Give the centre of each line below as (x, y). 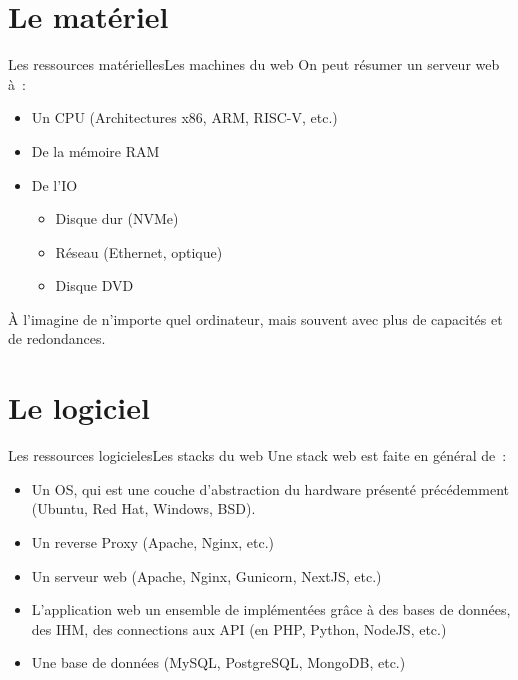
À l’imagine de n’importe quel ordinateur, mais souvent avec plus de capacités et (255, 318)
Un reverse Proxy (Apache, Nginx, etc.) (153, 541)
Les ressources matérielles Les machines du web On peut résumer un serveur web (254, 64)
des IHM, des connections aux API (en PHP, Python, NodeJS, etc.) (239, 628)
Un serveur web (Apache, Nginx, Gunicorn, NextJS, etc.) (206, 575)
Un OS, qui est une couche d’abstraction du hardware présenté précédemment (270, 488)
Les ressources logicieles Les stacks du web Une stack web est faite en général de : (257, 455)
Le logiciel (79, 407)
